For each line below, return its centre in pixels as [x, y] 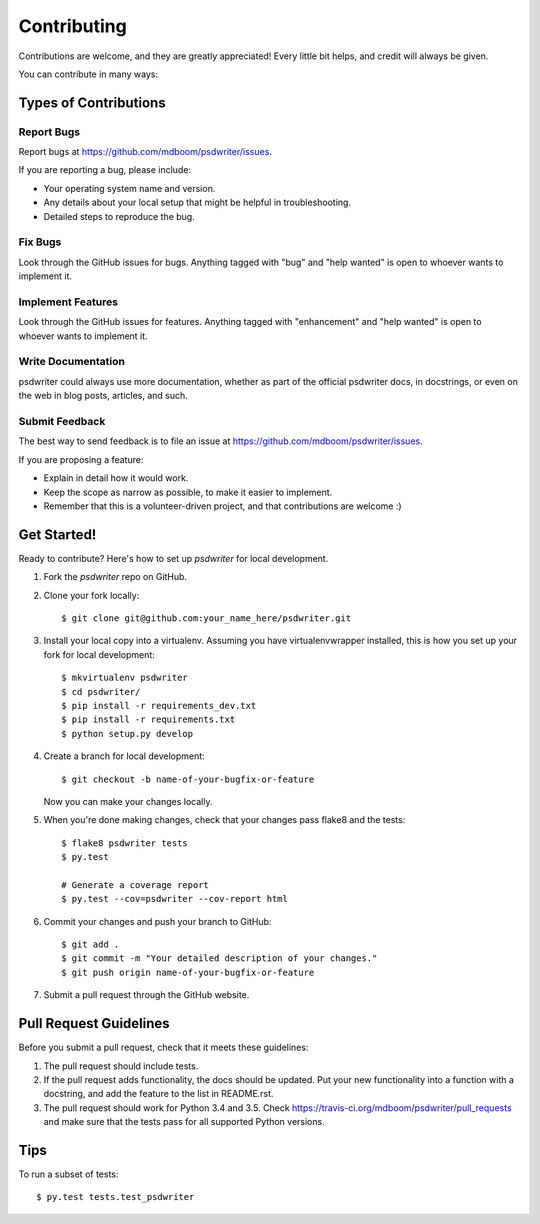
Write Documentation [71, 362]
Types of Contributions [92, 102]
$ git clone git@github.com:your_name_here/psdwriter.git [206, 618]
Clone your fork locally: [91, 595]
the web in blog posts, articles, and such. [103, 396]
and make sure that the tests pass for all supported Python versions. [184, 1122]
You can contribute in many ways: [88, 74]
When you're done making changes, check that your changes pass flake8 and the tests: [224, 820]
